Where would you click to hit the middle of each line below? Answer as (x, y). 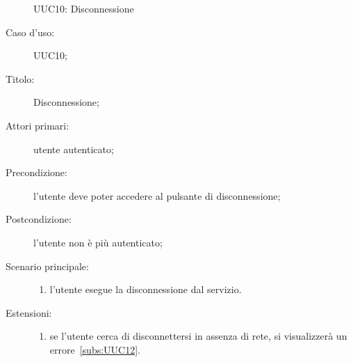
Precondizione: (36, 172)
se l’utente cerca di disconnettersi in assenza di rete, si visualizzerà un (198, 336)
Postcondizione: (39, 219)
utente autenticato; (74, 149)
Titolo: (20, 78)
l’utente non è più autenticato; (98, 242)
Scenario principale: (47, 266)
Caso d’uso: (30, 32)
